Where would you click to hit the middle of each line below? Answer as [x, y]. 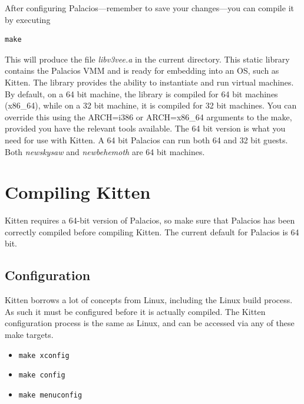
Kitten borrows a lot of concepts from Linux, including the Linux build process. [149, 300]
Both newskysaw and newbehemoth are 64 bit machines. [105, 151]
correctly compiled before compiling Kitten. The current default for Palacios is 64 [152, 231]
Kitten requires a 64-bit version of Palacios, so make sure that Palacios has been [150, 220]
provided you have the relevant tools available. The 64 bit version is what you [145, 128]
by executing [28, 19]
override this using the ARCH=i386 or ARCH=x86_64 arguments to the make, [148, 116]
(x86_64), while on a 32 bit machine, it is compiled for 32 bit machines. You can [151, 105]
